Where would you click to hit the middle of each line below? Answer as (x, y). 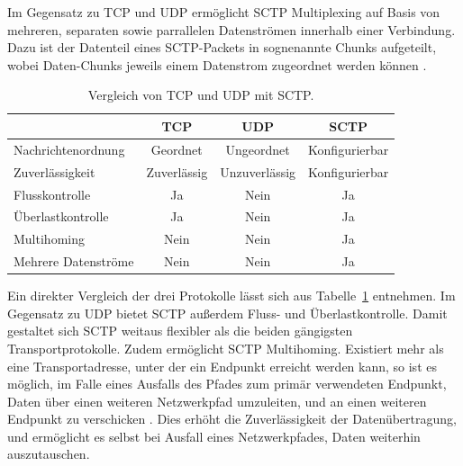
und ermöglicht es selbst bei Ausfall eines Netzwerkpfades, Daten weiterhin (214, 436)
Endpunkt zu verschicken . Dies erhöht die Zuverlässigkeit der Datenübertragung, (232, 419)
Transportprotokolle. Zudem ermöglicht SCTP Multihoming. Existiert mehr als (226, 348)
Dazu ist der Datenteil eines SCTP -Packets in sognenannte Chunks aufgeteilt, (222, 47)
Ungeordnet (258, 149)
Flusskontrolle (52, 194)
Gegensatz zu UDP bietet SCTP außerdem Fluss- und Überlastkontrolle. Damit (227, 313)
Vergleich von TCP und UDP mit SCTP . (201, 95)
